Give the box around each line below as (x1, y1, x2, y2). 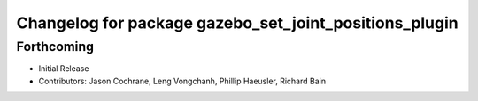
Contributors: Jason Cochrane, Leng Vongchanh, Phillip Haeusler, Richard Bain (38, 76, 327, 86)
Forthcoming (16, 39, 95, 54)
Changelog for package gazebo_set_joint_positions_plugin (16, 13, 459, 32)
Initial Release (38, 63, 89, 74)
